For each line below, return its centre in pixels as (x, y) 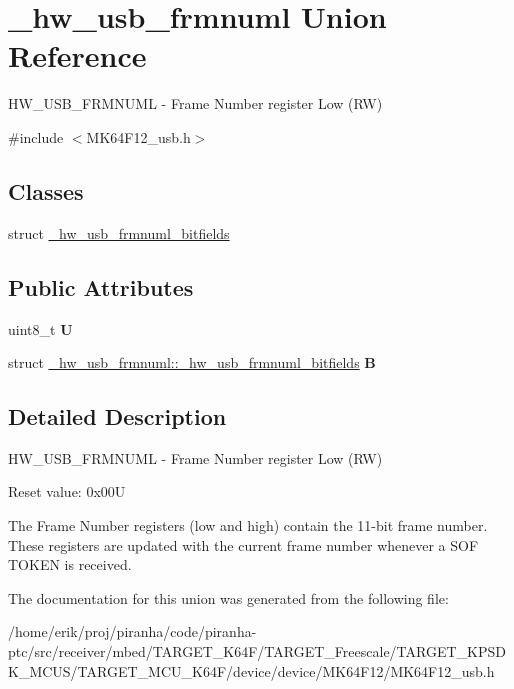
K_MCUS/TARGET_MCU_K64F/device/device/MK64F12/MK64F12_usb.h (251, 670)
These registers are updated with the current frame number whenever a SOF (243, 544)
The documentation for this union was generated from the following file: (228, 597)
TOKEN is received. (70, 564)
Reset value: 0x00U (67, 491)
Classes (46, 190)
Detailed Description (117, 416)
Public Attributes (101, 286)
